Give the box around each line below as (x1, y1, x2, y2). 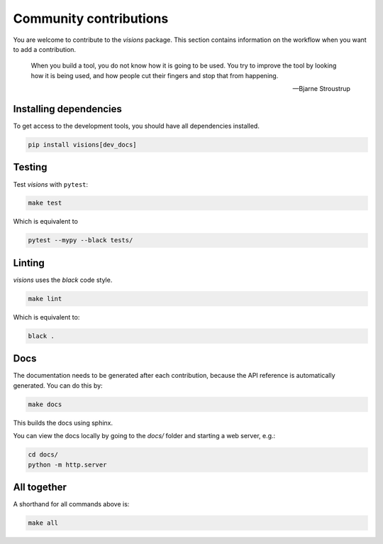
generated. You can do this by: (13, 381, 103, 390)
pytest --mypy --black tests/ (28, 236, 133, 244)
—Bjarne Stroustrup (292, 85, 350, 93)
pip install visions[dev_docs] (28, 141, 138, 148)
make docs (28, 400, 62, 408)
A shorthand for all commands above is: (13, 500, 130, 508)
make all (28, 519, 59, 527)
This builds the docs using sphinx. (13, 418, 113, 427)
